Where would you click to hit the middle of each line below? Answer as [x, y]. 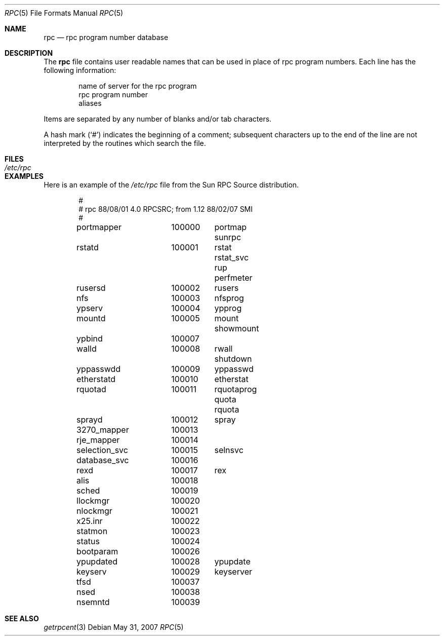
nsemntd [93, 602]
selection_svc [102, 450]
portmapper [99, 227]
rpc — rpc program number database [106, 37]
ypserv [90, 308]
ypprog [228, 308]
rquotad [91, 389]
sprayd [90, 420]
